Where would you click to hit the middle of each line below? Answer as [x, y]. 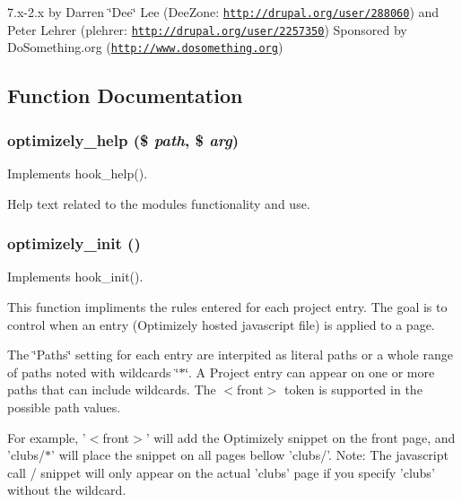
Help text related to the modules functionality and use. [159, 203]
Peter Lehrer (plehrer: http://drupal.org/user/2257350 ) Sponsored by [207, 29]
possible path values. [64, 407]
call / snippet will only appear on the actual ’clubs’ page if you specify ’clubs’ [221, 472]
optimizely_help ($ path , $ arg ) [123, 139]
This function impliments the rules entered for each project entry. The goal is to [227, 306]
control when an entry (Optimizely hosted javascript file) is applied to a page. [221, 324]
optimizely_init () [74, 243]
